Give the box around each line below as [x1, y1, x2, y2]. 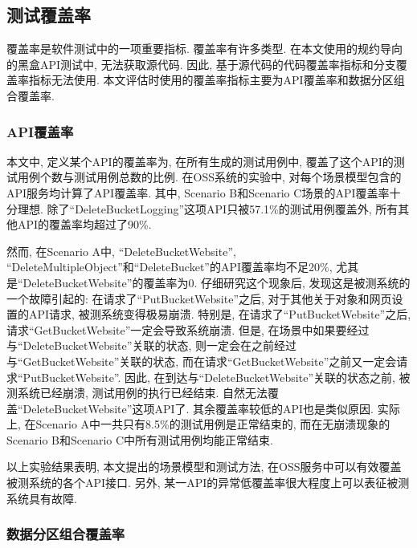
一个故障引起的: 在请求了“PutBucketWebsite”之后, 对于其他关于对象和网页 [6, 290, 392, 306]
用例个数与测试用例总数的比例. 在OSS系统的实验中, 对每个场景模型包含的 [17, 168, 402, 185]
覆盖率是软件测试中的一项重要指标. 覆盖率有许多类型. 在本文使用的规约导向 [6, 40, 403, 57]
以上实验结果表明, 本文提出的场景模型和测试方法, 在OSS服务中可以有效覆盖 [6, 458, 402, 475]
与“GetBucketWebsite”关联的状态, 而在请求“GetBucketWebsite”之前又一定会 [6, 352, 397, 369]
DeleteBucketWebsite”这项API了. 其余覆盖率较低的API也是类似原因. [22, 400, 374, 416]
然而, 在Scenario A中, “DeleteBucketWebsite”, [6, 242, 236, 259]
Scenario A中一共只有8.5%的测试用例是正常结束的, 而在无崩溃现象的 [35, 416, 390, 432]
